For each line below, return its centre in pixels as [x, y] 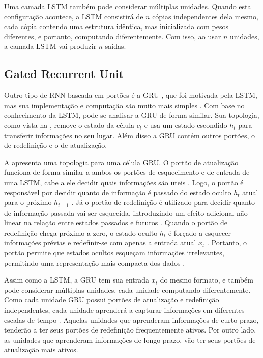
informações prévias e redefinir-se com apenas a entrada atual [100, 242]
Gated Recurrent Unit [64, 74]
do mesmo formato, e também [207, 280]
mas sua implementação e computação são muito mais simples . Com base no [124, 105]
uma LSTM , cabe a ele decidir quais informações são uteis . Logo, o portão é [124, 182]
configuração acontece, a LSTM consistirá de [74, 16]
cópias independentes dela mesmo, [205, 16]
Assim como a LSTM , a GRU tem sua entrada [77, 280]
